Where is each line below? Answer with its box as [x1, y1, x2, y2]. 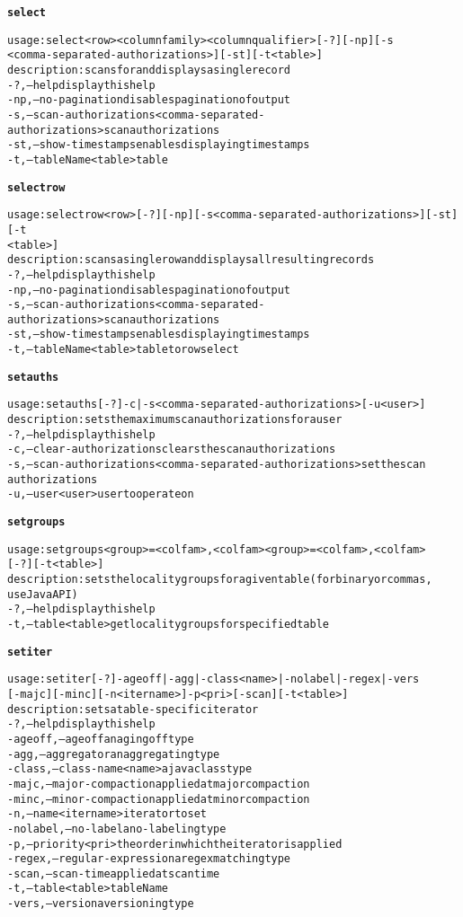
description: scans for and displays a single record [7, 63, 291, 76]
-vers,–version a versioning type [7, 897, 194, 911]
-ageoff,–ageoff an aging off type [7, 732, 194, 745]
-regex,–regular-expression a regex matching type [7, 852, 291, 866]
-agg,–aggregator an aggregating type [7, 747, 220, 761]
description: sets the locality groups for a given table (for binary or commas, [7, 573, 432, 586]
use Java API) [7, 587, 78, 601]
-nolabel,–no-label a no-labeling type [7, 822, 227, 835]
